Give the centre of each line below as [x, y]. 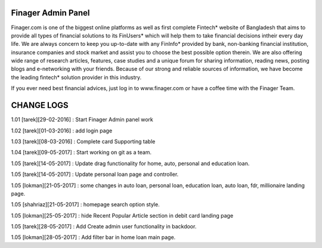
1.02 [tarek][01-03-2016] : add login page [62, 131]
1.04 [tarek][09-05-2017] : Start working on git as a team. [81, 153]
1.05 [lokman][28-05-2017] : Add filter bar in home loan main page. [93, 237]
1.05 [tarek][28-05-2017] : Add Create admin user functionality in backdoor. [104, 227]
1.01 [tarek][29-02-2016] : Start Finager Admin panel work [82, 120]
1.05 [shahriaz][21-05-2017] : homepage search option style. [86, 204]
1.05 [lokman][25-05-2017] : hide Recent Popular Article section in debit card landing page [122, 215]
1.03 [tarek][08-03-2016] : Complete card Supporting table [83, 141]
